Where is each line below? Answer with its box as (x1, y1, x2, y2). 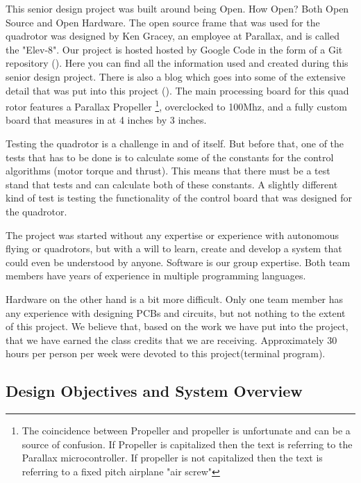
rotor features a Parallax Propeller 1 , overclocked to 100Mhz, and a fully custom (6, 97, 348, 113)
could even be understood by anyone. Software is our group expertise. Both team (6, 254, 351, 269)
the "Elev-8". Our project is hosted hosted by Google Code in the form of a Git (6, 42, 343, 56)
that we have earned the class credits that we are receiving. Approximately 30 (6, 332, 337, 347)
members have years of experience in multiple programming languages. (6, 268, 306, 283)
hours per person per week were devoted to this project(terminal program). (6, 346, 326, 361)
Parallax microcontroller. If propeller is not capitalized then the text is (22, 450, 323, 465)
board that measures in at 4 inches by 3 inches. (6, 113, 207, 127)
